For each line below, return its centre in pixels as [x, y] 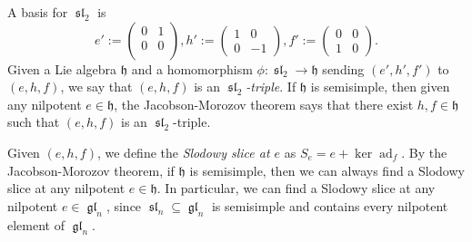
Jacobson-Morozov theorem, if [91, 170]
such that [34, 122]
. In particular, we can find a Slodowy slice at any [296, 188]
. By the [424, 152]
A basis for [38, 12]
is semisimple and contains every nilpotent [330, 205]
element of [36, 224]
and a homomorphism [192, 68]
